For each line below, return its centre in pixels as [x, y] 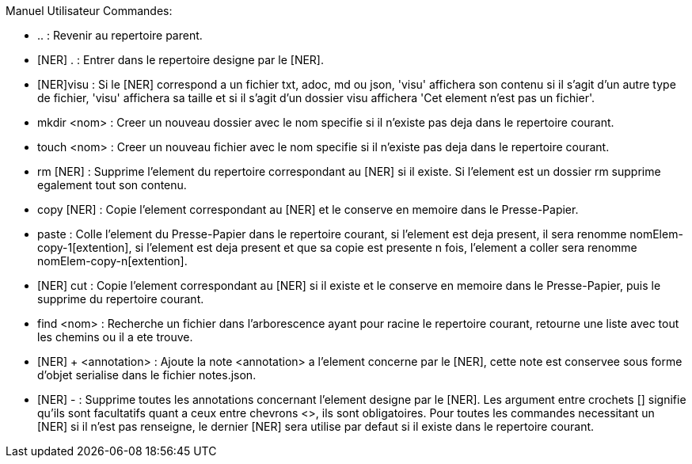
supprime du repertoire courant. [121, 299]
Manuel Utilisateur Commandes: [89, 11]
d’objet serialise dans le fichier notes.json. [147, 375]
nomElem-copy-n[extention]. [112, 261]
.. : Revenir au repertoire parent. [120, 35]
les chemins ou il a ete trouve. [115, 337]
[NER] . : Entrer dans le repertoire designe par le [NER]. [181, 60]
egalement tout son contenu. [112, 185]
